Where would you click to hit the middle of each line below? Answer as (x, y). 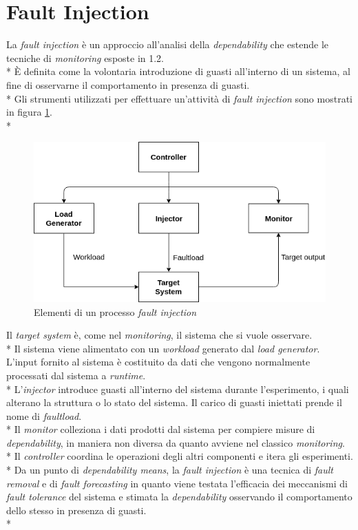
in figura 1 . (29, 112)
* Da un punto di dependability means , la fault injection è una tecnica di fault (170, 470)
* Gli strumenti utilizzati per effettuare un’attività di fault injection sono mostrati (179, 98)
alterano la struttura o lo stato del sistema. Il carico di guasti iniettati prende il (174, 402)
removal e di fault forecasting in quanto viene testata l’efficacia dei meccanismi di (177, 483)
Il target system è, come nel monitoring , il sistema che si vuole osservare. (159, 335)
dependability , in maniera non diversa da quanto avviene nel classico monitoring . (176, 442)
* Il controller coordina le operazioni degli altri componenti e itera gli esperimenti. (180, 456)
